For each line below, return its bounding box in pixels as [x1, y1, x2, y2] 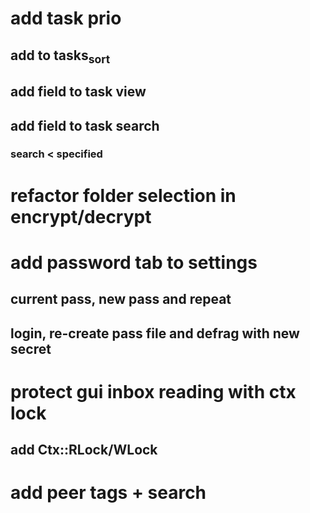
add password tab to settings [10, 251, 258, 274]
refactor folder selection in [10, 184, 237, 207]
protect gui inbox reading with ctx [10, 380, 297, 403]
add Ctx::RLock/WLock [10, 442, 158, 459]
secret [10, 340, 52, 357]
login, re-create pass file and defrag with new [10, 325, 300, 342]
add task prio [10, 7, 122, 30]
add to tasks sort [10, 47, 111, 66]
